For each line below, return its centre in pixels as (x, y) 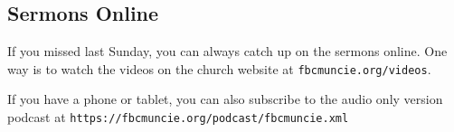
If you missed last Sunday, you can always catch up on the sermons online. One (227, 51)
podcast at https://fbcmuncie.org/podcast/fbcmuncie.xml (178, 117)
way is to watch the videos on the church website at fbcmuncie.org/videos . (219, 68)
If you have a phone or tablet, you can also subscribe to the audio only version (225, 99)
